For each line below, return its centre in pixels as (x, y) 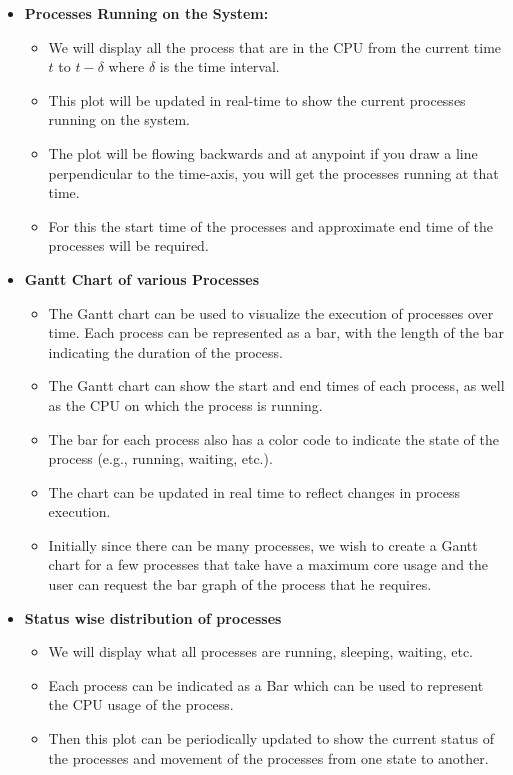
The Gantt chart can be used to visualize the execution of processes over (271, 312)
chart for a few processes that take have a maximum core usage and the (268, 564)
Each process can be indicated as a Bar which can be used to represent (266, 684)
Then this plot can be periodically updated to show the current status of (271, 738)
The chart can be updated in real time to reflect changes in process (254, 491)
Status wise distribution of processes (153, 617)
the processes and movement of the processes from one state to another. (268, 757)
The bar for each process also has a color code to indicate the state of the (274, 438)
